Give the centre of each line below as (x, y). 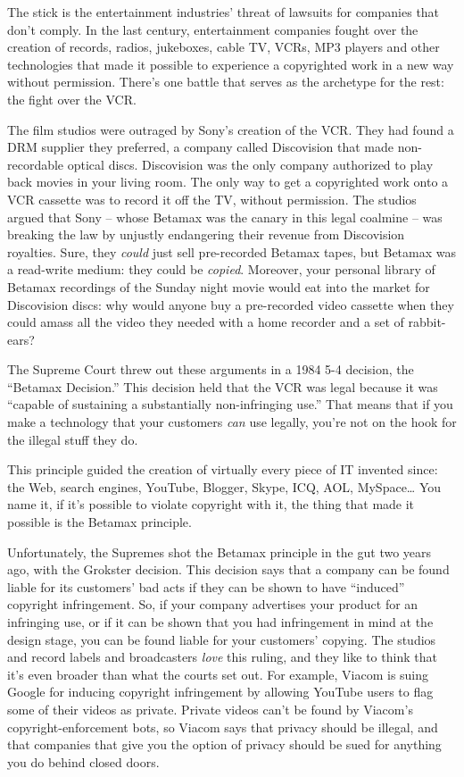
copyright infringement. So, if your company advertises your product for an (213, 604)
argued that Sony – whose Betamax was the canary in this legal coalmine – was (225, 217)
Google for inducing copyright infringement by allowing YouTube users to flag (220, 692)
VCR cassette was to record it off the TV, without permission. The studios (212, 199)
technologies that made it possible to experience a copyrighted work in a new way (231, 64)
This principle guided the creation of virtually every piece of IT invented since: (223, 469)
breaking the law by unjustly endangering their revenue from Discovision (206, 234)
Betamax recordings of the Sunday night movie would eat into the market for (219, 286)
